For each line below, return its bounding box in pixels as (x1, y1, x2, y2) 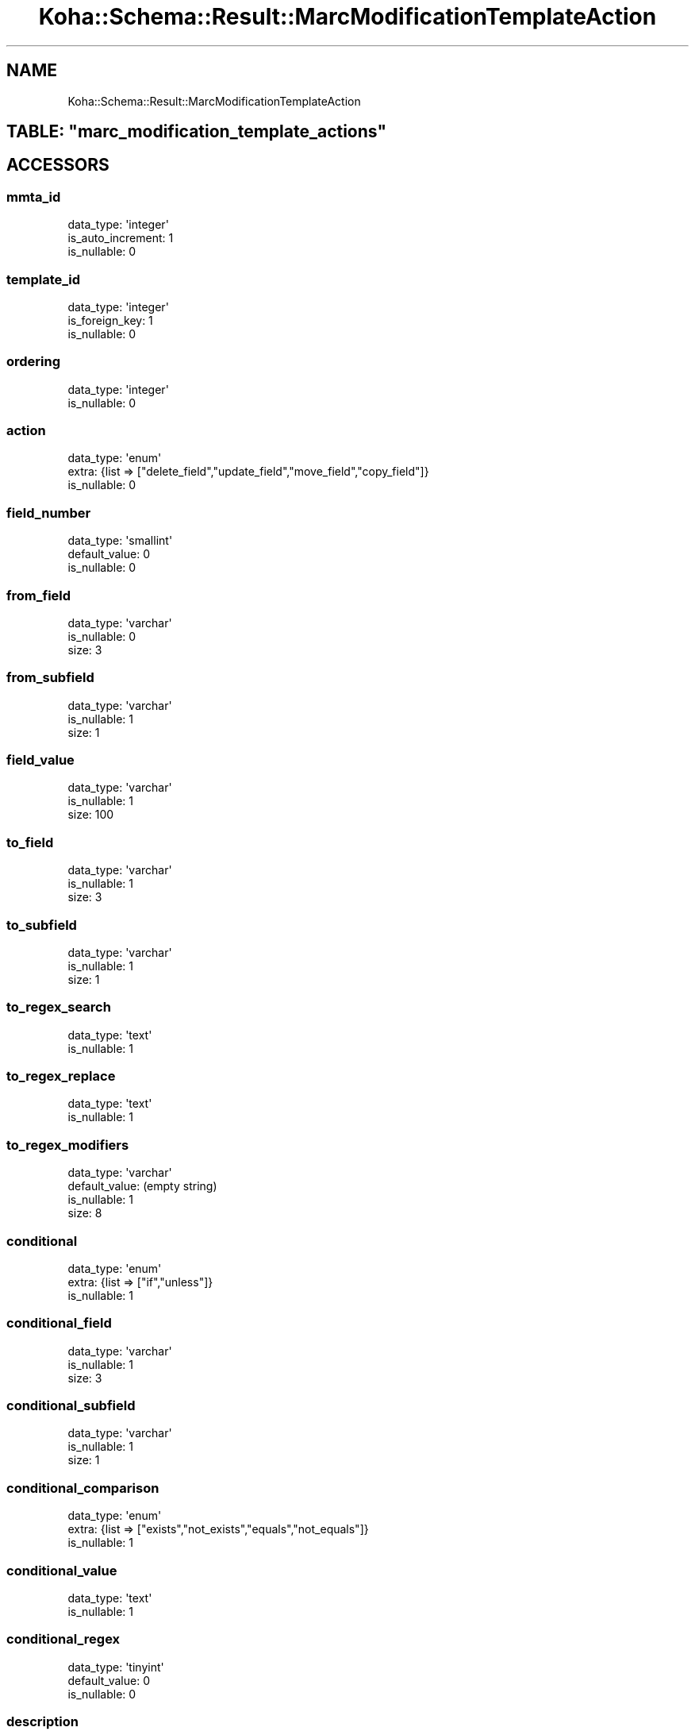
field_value (6, 752, 75, 769)
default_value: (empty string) (67, 1179, 217, 1193)
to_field (6, 834, 54, 850)
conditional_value (6, 1562, 117, 1579)
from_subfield (6, 669, 94, 686)
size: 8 (67, 1206, 102, 1220)
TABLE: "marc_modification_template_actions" (6, 121, 387, 142)
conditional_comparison (6, 1479, 159, 1496)
